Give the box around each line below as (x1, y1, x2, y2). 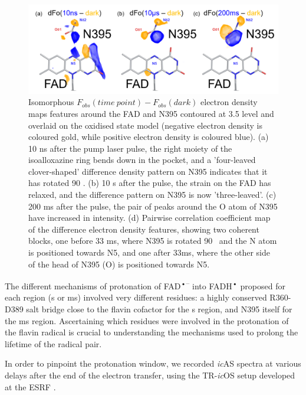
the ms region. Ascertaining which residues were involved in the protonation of (5, 314, 289, 327)
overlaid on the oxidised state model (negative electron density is (28, 119, 263, 131)
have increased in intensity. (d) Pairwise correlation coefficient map (28, 211, 271, 224)
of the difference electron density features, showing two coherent (28, 223, 259, 235)
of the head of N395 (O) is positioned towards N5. (28, 257, 210, 270)
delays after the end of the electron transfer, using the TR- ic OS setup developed (5, 369, 295, 381)
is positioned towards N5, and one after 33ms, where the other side (28, 246, 271, 259)
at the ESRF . (5, 380, 56, 393)
